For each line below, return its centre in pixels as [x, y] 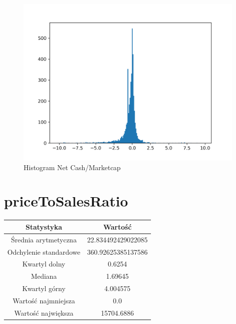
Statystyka [44, 226]
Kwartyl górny [44, 288]
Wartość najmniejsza [44, 300]
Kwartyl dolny [44, 264]
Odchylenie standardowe [44, 251]
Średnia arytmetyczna [44, 239]
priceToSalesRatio [66, 201]
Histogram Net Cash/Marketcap [72, 167]
